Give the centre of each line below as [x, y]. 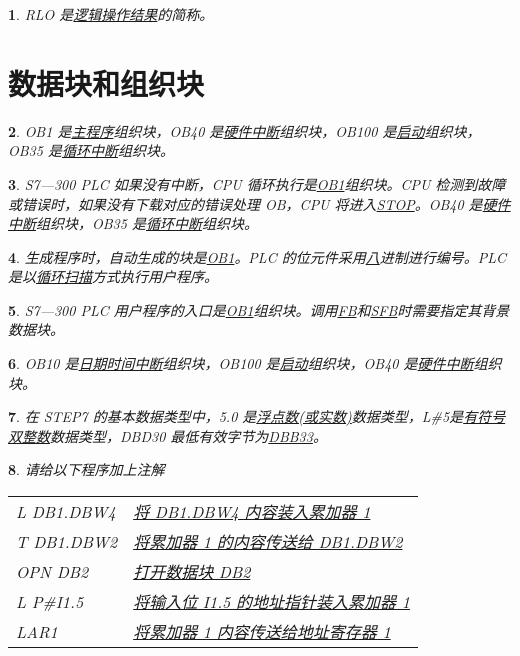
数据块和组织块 [106, 82]
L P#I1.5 [50, 601]
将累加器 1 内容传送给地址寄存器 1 [262, 632]
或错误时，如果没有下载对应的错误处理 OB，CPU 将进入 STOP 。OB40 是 [245, 203]
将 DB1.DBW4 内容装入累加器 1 [252, 512]
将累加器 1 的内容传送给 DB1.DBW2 [268, 542]
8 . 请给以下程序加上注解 [86, 469]
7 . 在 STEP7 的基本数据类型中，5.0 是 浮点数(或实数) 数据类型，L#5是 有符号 [257, 416]
